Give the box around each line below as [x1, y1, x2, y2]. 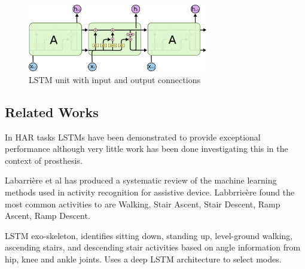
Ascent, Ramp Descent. [5, 209, 90, 222]
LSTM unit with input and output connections [29, 73, 200, 85]
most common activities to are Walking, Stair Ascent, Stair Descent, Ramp [5, 197, 280, 210]
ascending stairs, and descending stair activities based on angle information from [5, 241, 301, 253]
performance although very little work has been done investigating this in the [5, 142, 288, 155]
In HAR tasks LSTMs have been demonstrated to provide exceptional [5, 130, 261, 143]
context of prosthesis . [5, 154, 83, 166]
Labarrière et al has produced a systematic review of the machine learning [5, 174, 277, 187]
